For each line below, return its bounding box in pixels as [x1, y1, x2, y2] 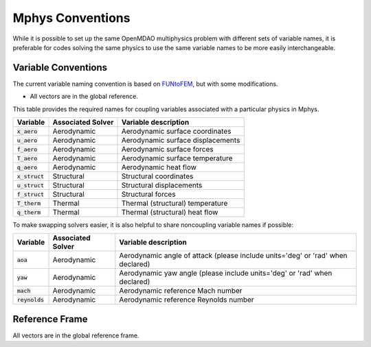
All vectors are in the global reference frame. [12, 331, 139, 339]
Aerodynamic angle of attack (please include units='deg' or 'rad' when [119, 251, 348, 261]
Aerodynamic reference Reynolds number [119, 295, 254, 304]
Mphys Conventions [12, 10, 131, 25]
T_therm [16, 200, 41, 207]
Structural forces [121, 189, 176, 199]
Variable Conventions [12, 62, 108, 73]
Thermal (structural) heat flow [121, 208, 218, 217]
